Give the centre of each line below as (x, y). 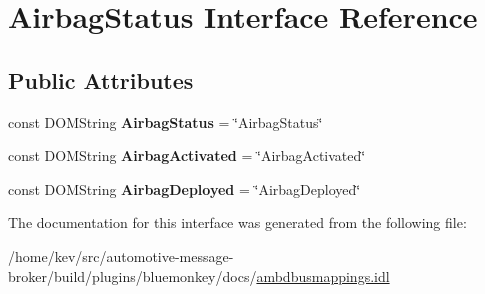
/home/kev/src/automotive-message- (121, 255)
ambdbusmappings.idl (323, 275)
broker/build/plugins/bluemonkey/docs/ (132, 275)
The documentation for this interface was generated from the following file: (237, 222)
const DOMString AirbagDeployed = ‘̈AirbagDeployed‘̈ (184, 188)
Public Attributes (101, 79)
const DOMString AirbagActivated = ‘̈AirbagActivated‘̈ (187, 155)
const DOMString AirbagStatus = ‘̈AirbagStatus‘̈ (165, 121)
